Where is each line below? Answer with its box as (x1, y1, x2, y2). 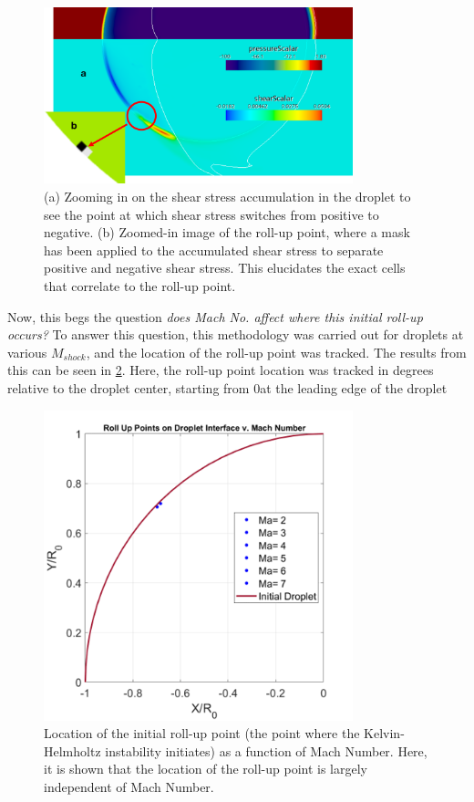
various (7, 342, 47, 361)
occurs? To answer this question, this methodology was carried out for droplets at (7, 325, 464, 344)
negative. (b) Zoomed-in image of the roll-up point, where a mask (44, 223, 410, 242)
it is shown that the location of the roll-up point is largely (44, 759, 367, 778)
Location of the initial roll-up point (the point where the (44, 724, 360, 743)
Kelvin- (364, 724, 405, 743)
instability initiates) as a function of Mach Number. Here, (105, 741, 428, 760)
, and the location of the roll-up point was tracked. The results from (86, 342, 467, 361)
